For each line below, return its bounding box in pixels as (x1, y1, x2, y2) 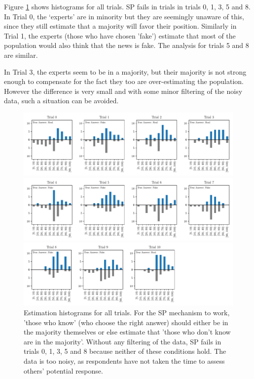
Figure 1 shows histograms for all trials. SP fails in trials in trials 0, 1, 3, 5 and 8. (4, 1, 251, 11)
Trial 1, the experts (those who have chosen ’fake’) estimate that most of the (4, 30, 236, 41)
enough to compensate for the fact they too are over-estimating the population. (4, 76, 244, 86)
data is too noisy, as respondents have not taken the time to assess (24, 356, 225, 366)
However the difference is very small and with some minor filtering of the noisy (4, 85, 243, 96)
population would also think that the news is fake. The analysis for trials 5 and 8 (4, 40, 249, 50)
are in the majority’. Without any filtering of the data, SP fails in (24, 336, 221, 346)
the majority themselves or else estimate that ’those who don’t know (24, 327, 231, 337)
